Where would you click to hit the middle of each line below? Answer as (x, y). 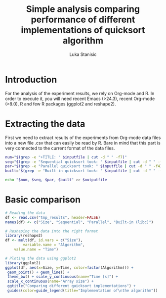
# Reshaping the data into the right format (52, 231)
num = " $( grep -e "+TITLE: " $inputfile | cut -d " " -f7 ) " (66, 157)
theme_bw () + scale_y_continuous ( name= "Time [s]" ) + (63, 277)
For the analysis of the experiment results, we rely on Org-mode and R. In (80, 93)
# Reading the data (25, 213)
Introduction (31, 79)
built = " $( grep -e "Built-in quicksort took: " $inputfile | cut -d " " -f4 (85, 171)
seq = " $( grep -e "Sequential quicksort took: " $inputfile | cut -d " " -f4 (85, 162)
